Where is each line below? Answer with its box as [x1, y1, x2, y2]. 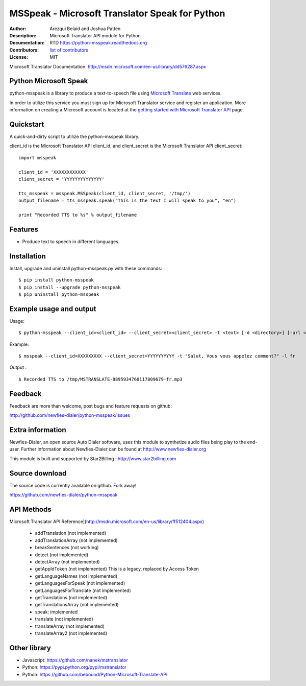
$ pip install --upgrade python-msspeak [18, 284, 121, 290]
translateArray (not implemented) [35, 623, 105, 629]
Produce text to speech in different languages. [22, 238, 120, 245]
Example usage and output [9, 304, 96, 313]
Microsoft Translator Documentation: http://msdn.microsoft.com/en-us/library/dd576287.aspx [9, 63, 207, 69]
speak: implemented [35, 608, 78, 615]
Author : [9, 26, 27, 32]
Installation [9, 252, 46, 261]
